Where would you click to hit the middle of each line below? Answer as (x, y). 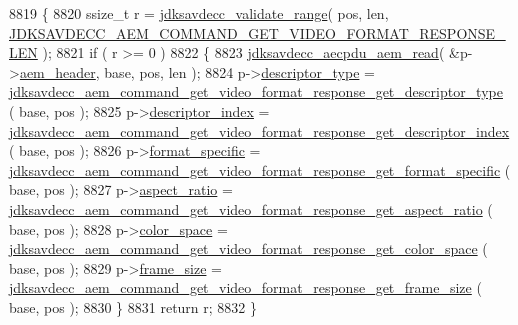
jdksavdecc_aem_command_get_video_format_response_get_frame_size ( (245, 287)
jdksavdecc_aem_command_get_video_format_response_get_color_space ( (248, 248)
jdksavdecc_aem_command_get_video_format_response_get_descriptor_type (256, 91)
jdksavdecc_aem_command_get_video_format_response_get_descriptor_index (259, 130)
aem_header (57, 71)
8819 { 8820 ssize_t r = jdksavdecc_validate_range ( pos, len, (199, 13)
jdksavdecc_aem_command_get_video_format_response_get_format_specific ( (260, 169)
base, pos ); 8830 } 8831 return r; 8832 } (133, 306)
